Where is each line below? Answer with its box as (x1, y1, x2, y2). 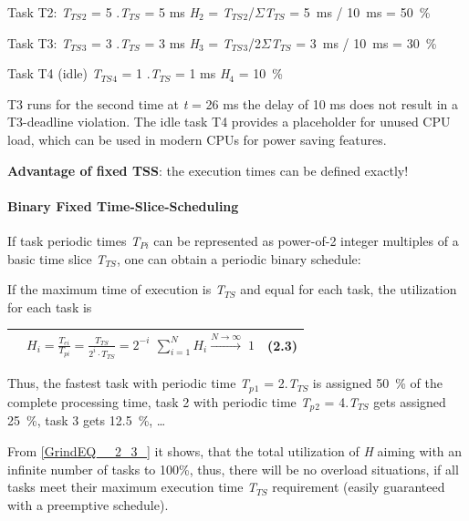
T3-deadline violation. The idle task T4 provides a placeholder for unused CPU (7, 112, 451, 131)
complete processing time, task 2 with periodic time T (7, 392, 310, 411)
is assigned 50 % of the (312, 373, 443, 393)
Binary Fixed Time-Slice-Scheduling (7, 196, 239, 215)
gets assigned (373, 392, 446, 411)
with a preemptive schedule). (7, 495, 169, 514)
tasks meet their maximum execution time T (7, 477, 257, 496)
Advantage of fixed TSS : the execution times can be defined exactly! (7, 160, 409, 179)
